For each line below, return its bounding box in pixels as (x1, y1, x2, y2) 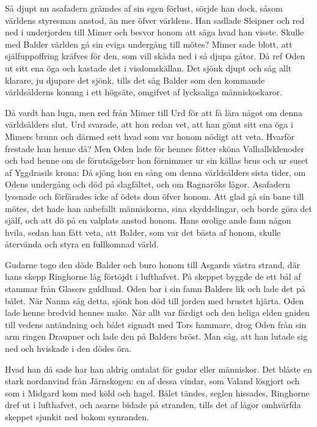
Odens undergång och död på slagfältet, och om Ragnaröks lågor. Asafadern (5, 178, 290, 191)
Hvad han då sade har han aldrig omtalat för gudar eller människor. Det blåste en (5, 362, 312, 375)
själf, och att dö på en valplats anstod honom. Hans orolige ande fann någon (5, 214, 291, 227)
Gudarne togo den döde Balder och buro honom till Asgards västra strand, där (5, 258, 301, 271)
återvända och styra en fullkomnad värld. (5, 238, 159, 250)
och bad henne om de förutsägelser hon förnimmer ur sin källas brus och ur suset (5, 154, 308, 167)
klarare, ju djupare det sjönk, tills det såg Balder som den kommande (5, 73, 265, 86)
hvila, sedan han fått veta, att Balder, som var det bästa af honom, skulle (5, 225, 281, 238)
